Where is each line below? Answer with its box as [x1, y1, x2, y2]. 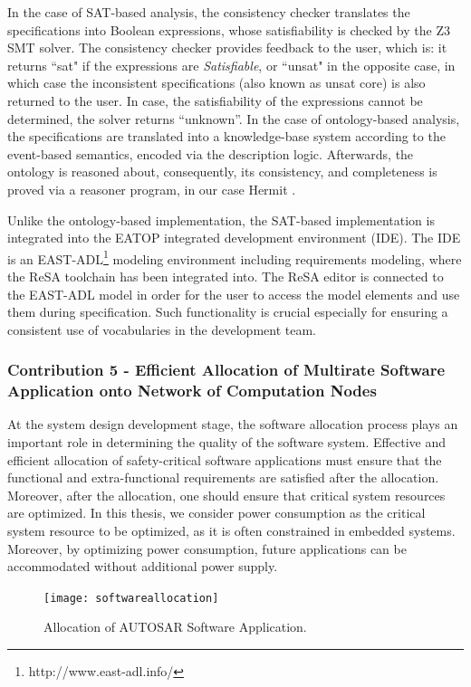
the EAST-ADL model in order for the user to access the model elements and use [7, 284, 460, 303]
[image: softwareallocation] [43, 591, 219, 605]
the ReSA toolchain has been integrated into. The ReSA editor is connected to [7, 266, 444, 285]
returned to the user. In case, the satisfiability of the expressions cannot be [7, 91, 423, 110]
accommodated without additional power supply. [7, 557, 278, 576]
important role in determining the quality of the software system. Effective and [7, 433, 446, 452]
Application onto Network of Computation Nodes [7, 379, 377, 402]
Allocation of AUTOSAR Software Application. [43, 617, 307, 636]
